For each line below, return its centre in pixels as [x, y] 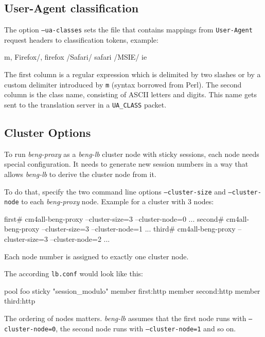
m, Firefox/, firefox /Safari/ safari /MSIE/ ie [76, 57]
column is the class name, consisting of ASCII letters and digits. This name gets [131, 94]
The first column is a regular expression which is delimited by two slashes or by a [132, 74]
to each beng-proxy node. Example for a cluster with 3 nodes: [118, 201]
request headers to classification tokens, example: [81, 39]
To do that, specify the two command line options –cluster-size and [115, 191]
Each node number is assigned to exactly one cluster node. [96, 256]
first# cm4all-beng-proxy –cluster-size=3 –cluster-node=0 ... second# [114, 218]
